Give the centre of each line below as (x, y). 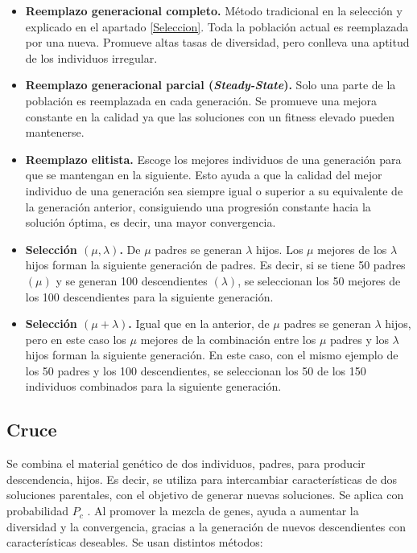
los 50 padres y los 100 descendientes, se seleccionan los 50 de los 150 (196, 370)
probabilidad (38, 511)
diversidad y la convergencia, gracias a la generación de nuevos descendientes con (206, 526)
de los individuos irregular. (91, 57)
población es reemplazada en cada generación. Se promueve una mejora (201, 100)
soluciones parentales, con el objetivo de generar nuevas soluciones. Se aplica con (205, 495)
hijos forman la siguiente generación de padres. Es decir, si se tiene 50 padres (215, 265)
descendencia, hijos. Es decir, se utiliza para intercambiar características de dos (202, 479)
